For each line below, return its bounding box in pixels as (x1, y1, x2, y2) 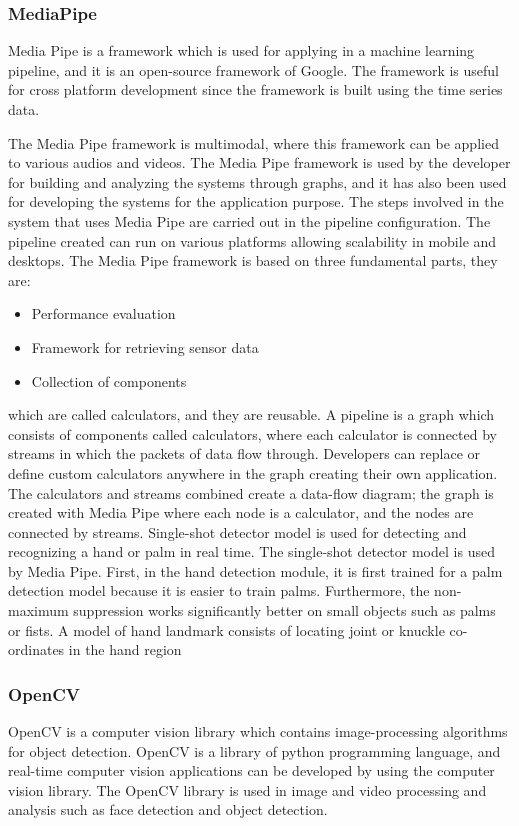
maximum (8, 600, 69, 621)
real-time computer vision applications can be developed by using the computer (8, 760, 495, 781)
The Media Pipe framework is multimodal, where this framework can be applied (8, 132, 499, 153)
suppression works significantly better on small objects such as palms (73, 600, 496, 621)
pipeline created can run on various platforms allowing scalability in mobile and (8, 230, 497, 251)
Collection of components (31, 370, 187, 391)
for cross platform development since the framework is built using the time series (8, 79, 503, 100)
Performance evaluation (31, 303, 176, 324)
